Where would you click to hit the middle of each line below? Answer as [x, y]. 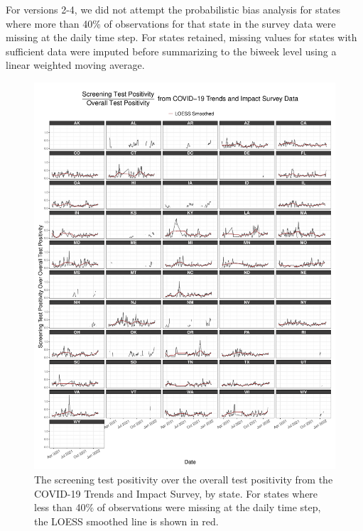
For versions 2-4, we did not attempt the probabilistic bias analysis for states [173, 9]
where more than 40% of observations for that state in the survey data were [171, 23]
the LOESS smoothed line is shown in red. [126, 521]
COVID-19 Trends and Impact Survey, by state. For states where [176, 493]
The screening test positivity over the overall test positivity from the [184, 479]
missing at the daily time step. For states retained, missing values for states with [181, 37]
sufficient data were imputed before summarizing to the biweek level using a [171, 51]
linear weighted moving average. [75, 65]
